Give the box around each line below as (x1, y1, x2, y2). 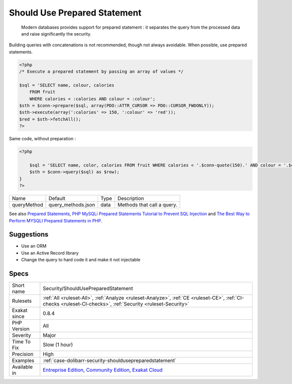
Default (49, 195, 66, 202)
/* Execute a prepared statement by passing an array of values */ (19, 69, 184, 74)
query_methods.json (49, 201, 95, 208)
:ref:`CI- (226, 294, 244, 301)
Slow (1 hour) (43, 341, 73, 348)
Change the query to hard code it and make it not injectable (21, 257, 141, 263)
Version (12, 326, 30, 332)
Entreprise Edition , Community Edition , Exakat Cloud (43, 366, 163, 373)
